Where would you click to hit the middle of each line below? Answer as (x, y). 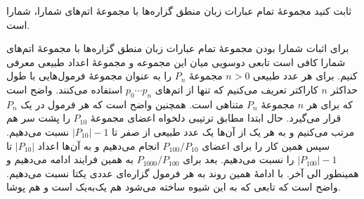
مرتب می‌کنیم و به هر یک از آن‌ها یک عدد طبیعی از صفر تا (233, 131)
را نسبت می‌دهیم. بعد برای (239, 159)
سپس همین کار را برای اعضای (266, 145)
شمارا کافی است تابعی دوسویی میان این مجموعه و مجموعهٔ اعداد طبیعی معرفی (176, 62)
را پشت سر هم (38, 118)
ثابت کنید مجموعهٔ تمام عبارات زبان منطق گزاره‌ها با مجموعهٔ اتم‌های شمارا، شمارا (179, 11)
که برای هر (330, 104)
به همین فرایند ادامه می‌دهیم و (70, 159)
